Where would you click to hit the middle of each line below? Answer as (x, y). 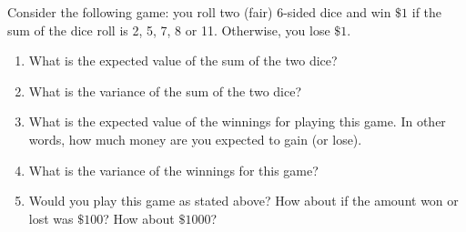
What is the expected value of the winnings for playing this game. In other (237, 121)
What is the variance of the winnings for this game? (173, 170)
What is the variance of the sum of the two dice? (165, 91)
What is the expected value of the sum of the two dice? (183, 61)
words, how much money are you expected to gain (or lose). (195, 139)
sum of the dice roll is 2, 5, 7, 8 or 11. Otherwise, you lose (169, 30)
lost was (51, 218)
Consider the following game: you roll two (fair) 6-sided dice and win (199, 12)
